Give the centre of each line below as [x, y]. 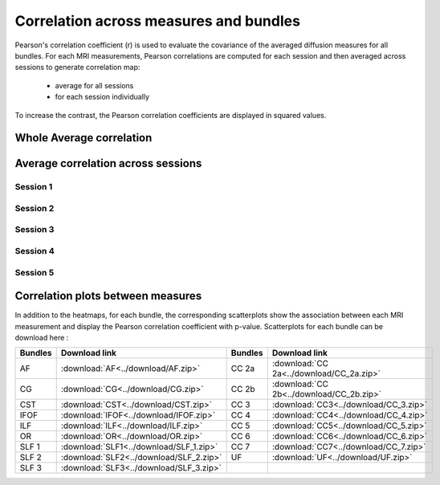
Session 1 [34, 187]
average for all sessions [94, 85]
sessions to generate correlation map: [77, 67]
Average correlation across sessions [108, 163]
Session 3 [35, 230]
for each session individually [102, 97]
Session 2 [35, 208]
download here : [42, 338]
